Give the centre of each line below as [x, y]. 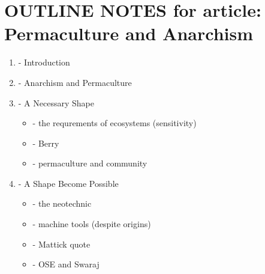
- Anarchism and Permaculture [75, 82]
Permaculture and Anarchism [129, 33]
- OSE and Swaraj [66, 264]
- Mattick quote [61, 244]
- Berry [46, 143]
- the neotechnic [62, 203]
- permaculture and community [90, 163]
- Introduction [44, 62]
